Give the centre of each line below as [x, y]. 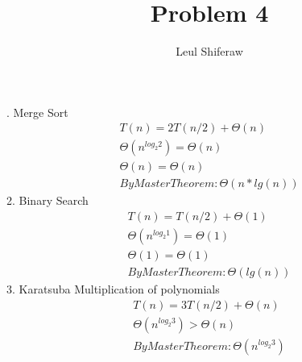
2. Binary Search [48, 200]
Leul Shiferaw [209, 51]
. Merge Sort [37, 112]
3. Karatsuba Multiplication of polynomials [113, 289]
